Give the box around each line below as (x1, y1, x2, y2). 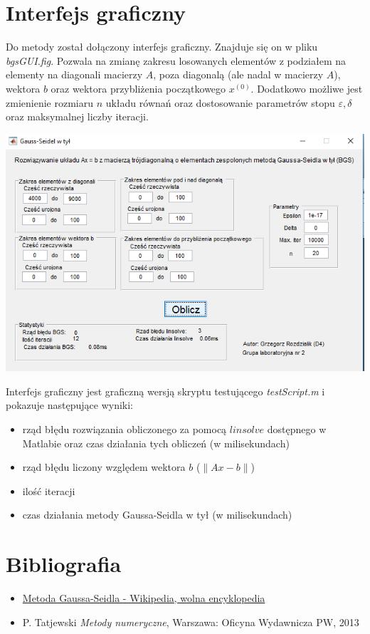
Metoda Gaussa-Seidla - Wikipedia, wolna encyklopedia (22, 591, 265, 606)
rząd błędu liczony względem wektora (22, 459, 186, 474)
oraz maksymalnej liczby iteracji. (6, 109, 149, 124)
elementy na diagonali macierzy (6, 67, 143, 82)
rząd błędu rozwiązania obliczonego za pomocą (22, 421, 227, 436)
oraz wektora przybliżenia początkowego (51, 80, 226, 95)
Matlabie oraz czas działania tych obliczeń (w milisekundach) (22, 435, 290, 450)
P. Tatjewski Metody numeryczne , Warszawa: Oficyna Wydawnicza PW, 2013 (22, 614, 359, 629)
